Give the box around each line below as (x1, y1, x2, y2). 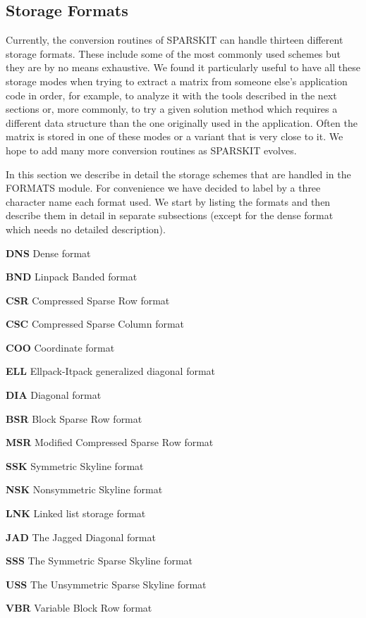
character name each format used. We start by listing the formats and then (6, 194, 331, 209)
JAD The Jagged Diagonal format (6, 529, 156, 544)
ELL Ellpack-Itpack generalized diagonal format (6, 364, 216, 378)
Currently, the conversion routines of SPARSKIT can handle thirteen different (6, 32, 343, 47)
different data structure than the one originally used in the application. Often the (6, 115, 358, 130)
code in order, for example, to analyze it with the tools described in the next (6, 87, 337, 102)
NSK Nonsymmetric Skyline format (6, 482, 163, 497)
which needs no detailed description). (6, 221, 166, 236)
